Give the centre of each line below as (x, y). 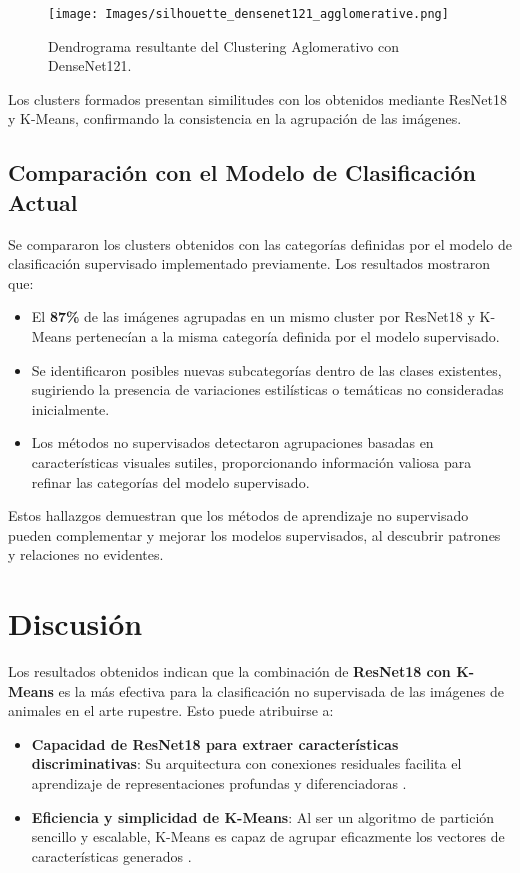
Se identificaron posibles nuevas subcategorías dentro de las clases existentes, (266, 369)
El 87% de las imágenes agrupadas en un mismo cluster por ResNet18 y (253, 316)
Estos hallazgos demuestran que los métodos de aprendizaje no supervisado (238, 515)
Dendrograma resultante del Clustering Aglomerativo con (223, 45)
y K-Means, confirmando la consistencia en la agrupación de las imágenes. (235, 118)
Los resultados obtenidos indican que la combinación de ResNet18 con (229, 671)
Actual (43, 201)
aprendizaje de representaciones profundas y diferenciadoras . (219, 783)
